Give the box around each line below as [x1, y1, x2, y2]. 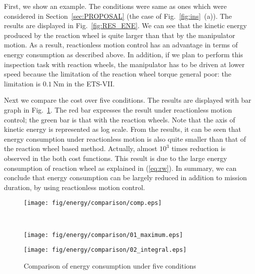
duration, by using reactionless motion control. [4, 182, 145, 192]
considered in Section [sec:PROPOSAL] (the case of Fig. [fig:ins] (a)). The [4, 10, 232, 21]
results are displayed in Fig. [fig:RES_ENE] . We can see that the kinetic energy [4, 20, 247, 31]
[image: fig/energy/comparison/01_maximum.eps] [24, 231, 183, 238]
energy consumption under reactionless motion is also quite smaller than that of [4, 133, 246, 144]
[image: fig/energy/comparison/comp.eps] [24, 199, 162, 207]
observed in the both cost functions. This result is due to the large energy [4, 153, 227, 163]
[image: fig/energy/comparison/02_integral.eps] [24, 246, 187, 254]
